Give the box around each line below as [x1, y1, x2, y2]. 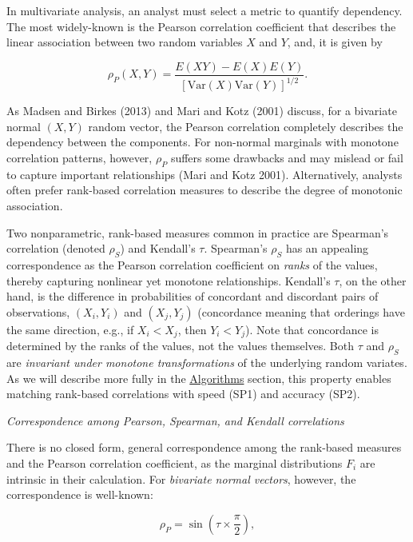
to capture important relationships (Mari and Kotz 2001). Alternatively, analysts [6, 165, 403, 182]
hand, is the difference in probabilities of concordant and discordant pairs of [6, 288, 379, 305]
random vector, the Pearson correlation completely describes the [88, 118, 403, 134]
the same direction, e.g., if [6, 321, 134, 337]
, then [177, 321, 207, 337]
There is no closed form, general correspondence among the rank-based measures [6, 439, 402, 456]
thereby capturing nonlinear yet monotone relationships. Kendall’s [6, 272, 331, 289]
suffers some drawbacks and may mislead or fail [170, 149, 403, 165]
